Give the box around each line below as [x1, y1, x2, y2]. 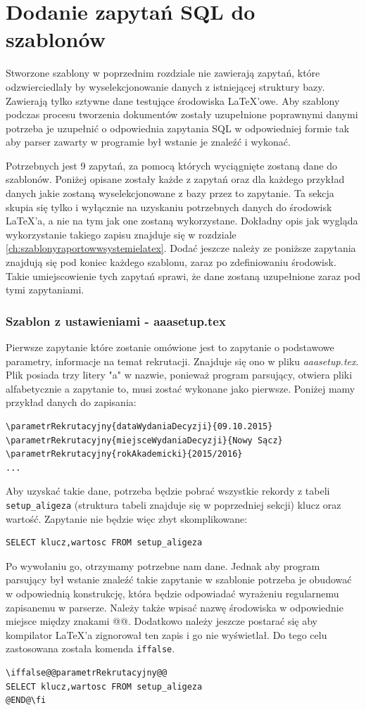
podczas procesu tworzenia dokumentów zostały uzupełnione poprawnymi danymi [6, 107, 358, 122]
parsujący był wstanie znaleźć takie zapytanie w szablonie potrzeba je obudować [6, 572, 352, 587]
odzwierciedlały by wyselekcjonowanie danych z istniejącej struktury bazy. [6, 79, 325, 94]
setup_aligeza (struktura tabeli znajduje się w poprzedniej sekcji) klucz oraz [6, 497, 341, 512]
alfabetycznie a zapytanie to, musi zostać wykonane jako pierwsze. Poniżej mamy [6, 381, 355, 395]
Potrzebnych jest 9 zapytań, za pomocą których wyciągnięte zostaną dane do [6, 158, 337, 172]
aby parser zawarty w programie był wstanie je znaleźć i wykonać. [6, 134, 291, 149]
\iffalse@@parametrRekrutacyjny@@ [6, 668, 168, 678]
